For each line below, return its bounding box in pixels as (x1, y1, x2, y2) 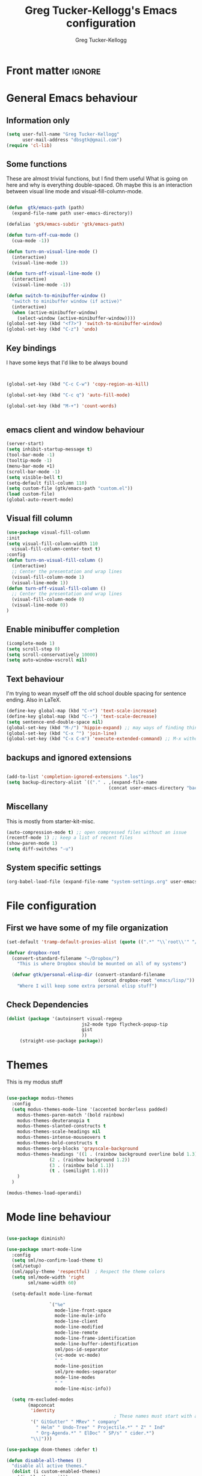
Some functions (6, 159, 67, 169)
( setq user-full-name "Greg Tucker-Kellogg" (6, 131, 120, 137)
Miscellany (6, 802, 48, 812)
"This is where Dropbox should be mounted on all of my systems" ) (17, 961, 187, 967)
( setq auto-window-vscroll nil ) (6, 657, 87, 663)
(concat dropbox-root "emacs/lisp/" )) (97, 977, 195, 983)
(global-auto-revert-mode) (6, 497, 74, 503)
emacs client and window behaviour (6, 425, 145, 435)
